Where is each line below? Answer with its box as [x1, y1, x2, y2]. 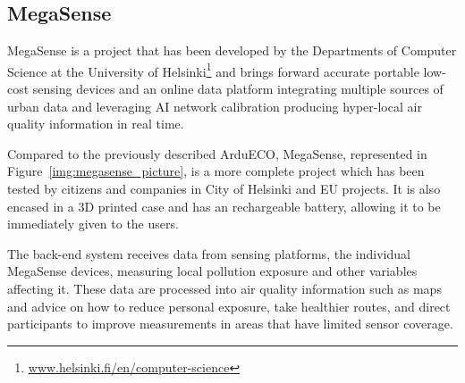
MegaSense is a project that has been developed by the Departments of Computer [7, 41, 457, 60]
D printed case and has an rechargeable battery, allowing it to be [84, 196, 441, 215]
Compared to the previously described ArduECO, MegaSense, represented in [7, 144, 427, 162]
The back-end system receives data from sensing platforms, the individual [7, 244, 410, 262]
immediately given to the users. [7, 214, 179, 233]
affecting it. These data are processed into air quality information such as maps [7, 279, 442, 297]
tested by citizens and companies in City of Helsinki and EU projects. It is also [7, 179, 441, 198]
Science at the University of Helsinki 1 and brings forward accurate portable [7, 59, 419, 80]
